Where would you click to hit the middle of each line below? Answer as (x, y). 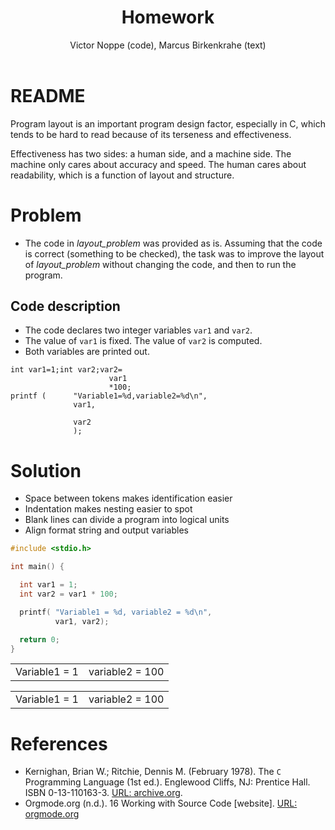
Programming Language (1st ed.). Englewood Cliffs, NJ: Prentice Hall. (167, 782)
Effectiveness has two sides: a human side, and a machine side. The (151, 153)
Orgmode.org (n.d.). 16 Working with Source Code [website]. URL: (161, 803)
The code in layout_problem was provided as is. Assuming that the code (173, 243)
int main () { (37, 567)
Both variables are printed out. (87, 352)
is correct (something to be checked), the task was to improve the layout (174, 253)
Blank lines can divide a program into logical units (127, 520)
